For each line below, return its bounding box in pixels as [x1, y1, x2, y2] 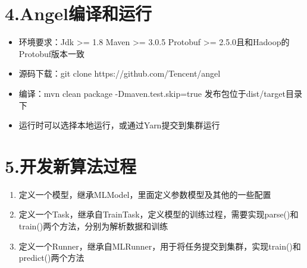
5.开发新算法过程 [5, 153, 137, 178]
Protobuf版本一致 [18, 47, 85, 59]
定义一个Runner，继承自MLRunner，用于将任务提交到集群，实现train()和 [18, 239, 301, 252]
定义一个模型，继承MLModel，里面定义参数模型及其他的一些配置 [18, 188, 271, 200]
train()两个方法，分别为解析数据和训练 [18, 220, 168, 232]
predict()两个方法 [18, 251, 84, 264]
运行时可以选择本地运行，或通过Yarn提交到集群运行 [18, 119, 220, 131]
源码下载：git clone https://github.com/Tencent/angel [18, 67, 221, 80]
